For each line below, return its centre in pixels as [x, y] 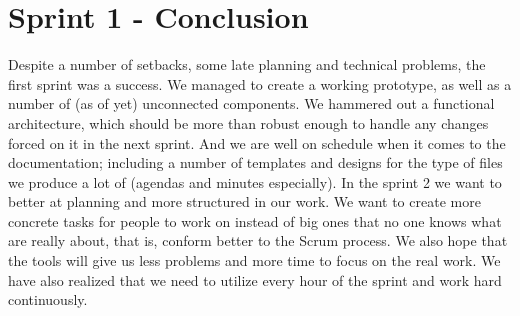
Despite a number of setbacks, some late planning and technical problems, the [247, 64]
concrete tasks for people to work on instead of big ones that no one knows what [255, 220]
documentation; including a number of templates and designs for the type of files [255, 162]
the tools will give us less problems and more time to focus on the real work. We [254, 260]
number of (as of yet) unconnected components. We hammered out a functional [251, 103]
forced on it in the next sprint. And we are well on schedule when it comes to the [257, 142]
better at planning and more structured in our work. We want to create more [244, 201]
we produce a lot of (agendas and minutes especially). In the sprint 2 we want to [255, 181]
